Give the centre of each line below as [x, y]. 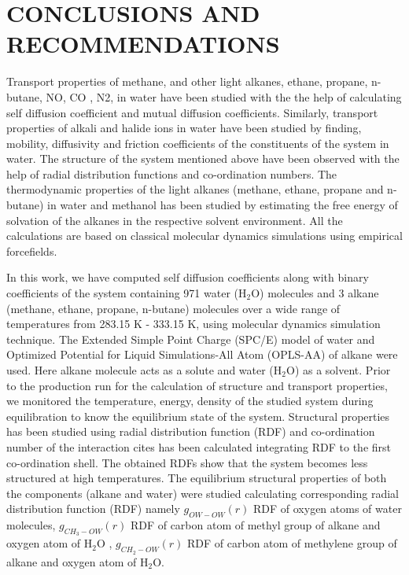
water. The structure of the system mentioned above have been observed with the [203, 158]
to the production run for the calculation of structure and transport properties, [197, 385]
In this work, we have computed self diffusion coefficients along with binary [188, 277]
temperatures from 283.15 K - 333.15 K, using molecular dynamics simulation [193, 324]
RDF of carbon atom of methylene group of [292, 543]
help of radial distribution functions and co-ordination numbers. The [172, 173]
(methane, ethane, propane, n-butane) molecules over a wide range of [173, 308]
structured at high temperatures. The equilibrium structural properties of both [197, 478]
